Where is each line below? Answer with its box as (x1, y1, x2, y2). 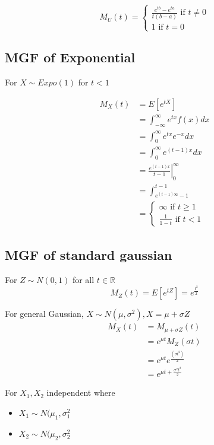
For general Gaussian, (5, 307, 84, 320)
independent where (46, 386, 115, 399)
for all (72, 273, 95, 285)
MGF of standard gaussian (5, 245, 172, 263)
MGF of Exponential (5, 48, 136, 66)
